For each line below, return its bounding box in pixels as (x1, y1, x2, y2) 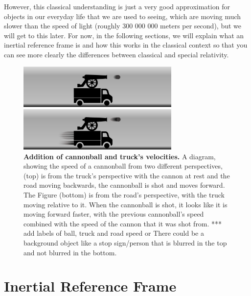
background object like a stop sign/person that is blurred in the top (23, 237, 227, 247)
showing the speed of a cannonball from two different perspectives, (23, 161, 223, 171)
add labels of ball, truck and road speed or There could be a (23, 228, 204, 238)
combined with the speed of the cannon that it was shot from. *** (23, 218, 222, 228)
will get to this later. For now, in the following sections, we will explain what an (4, 30, 244, 40)
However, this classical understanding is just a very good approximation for (4, 1, 230, 11)
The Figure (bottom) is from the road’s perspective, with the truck (23, 190, 225, 200)
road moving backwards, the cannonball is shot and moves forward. (23, 180, 225, 190)
